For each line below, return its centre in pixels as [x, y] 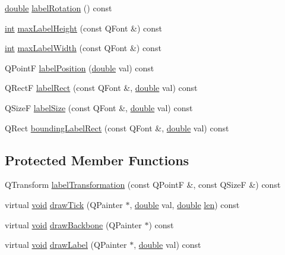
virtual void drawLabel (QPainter [66, 245]
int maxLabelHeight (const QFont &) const [84, 28]
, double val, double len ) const [185, 204]
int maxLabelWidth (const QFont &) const [83, 48]
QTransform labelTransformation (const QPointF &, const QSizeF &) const [143, 185]
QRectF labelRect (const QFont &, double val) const [101, 88]
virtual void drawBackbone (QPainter [73, 224]
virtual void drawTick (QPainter [64, 204]
